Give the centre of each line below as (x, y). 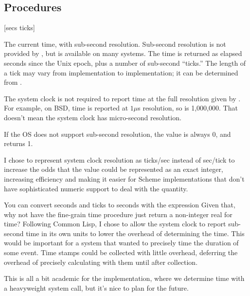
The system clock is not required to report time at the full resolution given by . (122, 98)
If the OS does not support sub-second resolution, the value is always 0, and (117, 134)
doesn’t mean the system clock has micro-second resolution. (93, 117)
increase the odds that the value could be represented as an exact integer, (114, 169)
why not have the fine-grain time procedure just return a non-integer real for (118, 214)
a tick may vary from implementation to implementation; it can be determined (121, 72)
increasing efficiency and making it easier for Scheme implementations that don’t (124, 178)
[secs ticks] (19, 28)
